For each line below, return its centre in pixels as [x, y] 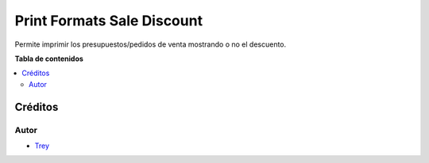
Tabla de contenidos [49, 59]
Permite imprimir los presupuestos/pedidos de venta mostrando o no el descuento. [151, 44]
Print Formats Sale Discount [108, 21]
